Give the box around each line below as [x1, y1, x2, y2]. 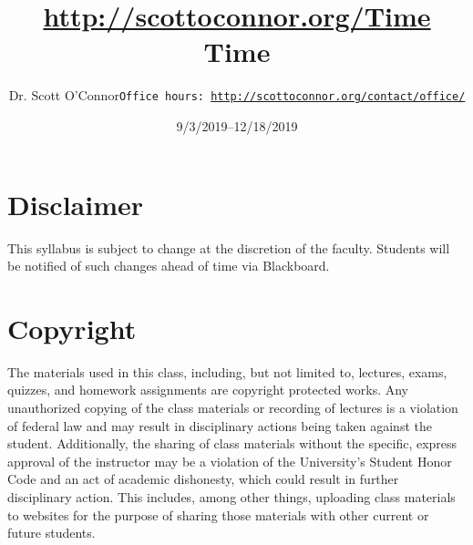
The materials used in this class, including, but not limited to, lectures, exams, [7, 362, 447, 381]
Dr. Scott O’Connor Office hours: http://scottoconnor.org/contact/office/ [8, 86, 466, 105]
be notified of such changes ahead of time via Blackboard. [7, 256, 330, 275]
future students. [7, 523, 96, 542]
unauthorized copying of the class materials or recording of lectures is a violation [7, 398, 458, 416]
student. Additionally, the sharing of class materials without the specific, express [7, 434, 458, 453]
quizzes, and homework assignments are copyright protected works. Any [7, 380, 408, 399]
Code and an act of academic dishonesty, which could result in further [7, 469, 399, 488]
